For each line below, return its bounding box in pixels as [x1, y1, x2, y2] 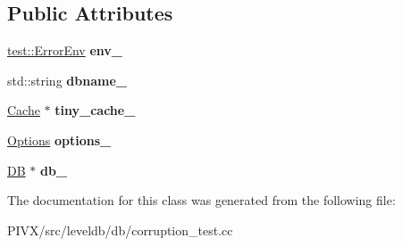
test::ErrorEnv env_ [7, 41, 122, 60]
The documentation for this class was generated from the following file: [7, 191, 396, 209]
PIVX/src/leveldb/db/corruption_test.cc [7, 220, 233, 239]
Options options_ [7, 130, 112, 149]
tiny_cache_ [54, 101, 136, 119]
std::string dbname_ [7, 70, 127, 89]
